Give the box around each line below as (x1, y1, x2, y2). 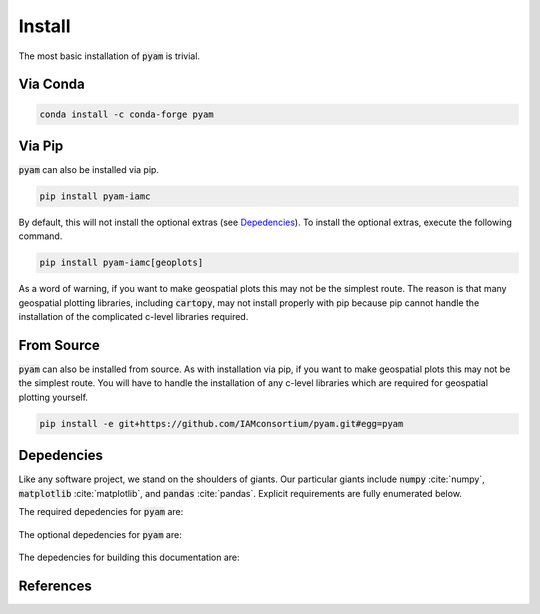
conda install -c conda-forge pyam (39, 108, 214, 120)
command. (18, 230, 63, 242)
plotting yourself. (18, 391, 89, 403)
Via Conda (18, 76, 85, 93)
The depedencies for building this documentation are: (18, 551, 240, 563)
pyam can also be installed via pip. (18, 164, 160, 176)
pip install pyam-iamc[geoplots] (39, 257, 204, 269)
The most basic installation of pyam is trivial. (18, 50, 200, 62)
